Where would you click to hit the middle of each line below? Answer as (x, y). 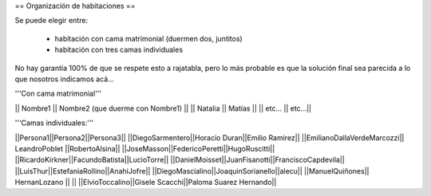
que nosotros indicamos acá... (65, 79)
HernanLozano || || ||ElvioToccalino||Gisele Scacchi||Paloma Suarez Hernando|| (146, 182)
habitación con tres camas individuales (119, 50)
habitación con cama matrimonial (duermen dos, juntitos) (148, 38)
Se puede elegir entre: (51, 21)
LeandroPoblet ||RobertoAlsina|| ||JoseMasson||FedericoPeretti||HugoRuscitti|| (145, 148)
